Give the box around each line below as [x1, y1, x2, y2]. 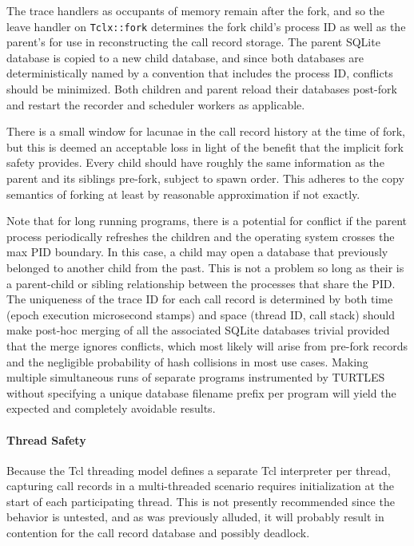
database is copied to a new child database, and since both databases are [6, 49, 364, 65]
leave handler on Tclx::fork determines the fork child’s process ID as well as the [6, 18, 406, 34]
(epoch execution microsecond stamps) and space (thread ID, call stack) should [6, 306, 396, 322]
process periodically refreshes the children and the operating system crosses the [6, 227, 395, 244]
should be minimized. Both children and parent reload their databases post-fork [6, 81, 397, 97]
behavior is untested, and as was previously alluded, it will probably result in [6, 508, 384, 525]
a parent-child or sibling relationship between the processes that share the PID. [6, 275, 396, 291]
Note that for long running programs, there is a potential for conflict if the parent [6, 212, 407, 229]
